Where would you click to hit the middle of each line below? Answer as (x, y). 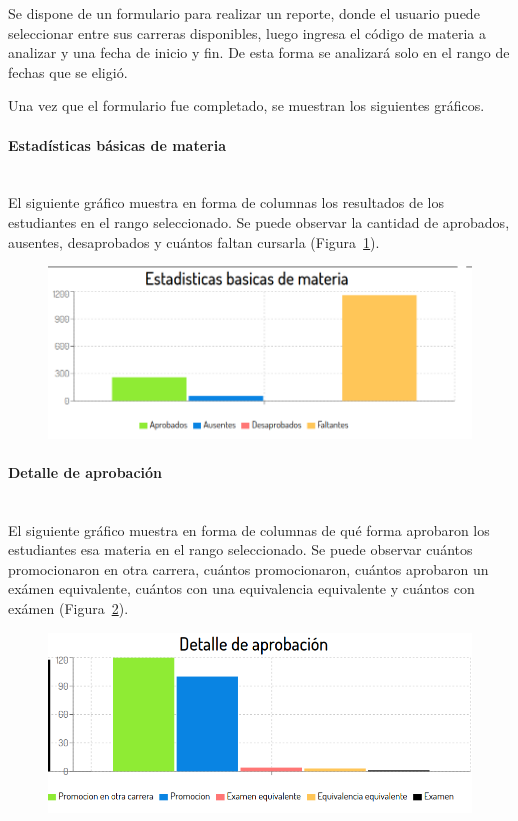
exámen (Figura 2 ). (68, 608)
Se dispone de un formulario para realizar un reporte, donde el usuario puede (244, 13)
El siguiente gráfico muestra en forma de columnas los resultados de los (226, 202)
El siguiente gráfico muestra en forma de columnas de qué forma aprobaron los (249, 529)
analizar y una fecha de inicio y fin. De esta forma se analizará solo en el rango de (259, 52)
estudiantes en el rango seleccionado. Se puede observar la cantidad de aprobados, (259, 221)
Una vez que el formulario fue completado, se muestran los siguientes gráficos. (246, 105)
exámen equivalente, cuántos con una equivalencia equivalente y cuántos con (241, 588)
